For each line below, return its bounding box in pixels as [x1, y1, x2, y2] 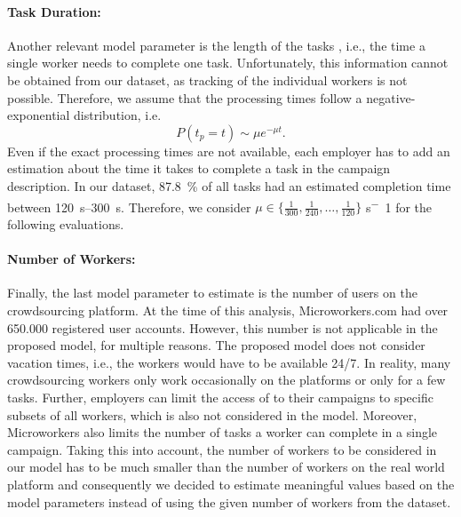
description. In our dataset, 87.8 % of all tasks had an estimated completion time [7, 176, 451, 195]
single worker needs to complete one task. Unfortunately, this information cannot [7, 53, 449, 72]
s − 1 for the [365, 195, 433, 216]
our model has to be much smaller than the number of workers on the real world [7, 457, 445, 476]
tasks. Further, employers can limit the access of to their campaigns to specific [7, 387, 433, 406]
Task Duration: [7, 2, 101, 20]
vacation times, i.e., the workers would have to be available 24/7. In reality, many [7, 353, 451, 371]
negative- [366, 88, 416, 107]
